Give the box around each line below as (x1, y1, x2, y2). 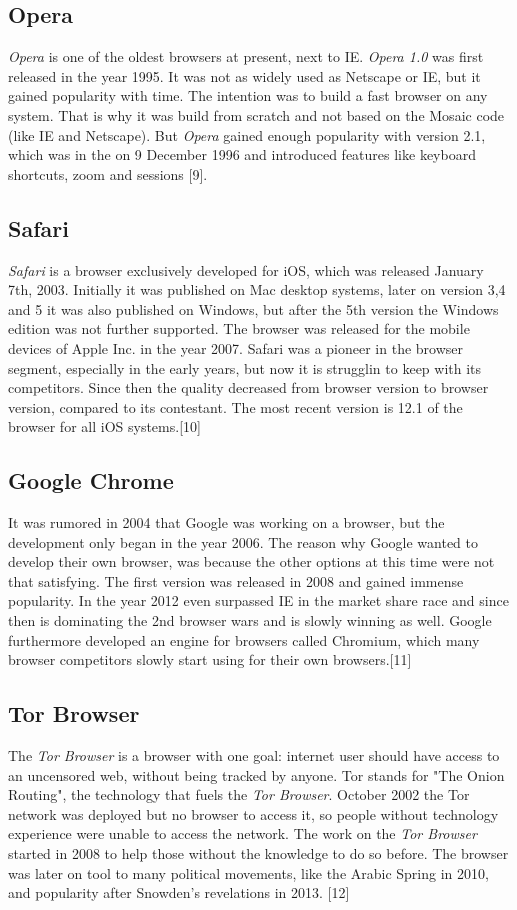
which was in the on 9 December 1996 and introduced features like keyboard (8, 144, 476, 165)
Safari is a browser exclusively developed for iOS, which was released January (8, 259, 484, 280)
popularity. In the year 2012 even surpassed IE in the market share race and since (8, 590, 509, 611)
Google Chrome (8, 465, 174, 496)
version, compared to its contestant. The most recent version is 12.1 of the (8, 396, 463, 417)
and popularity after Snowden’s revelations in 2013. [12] (8, 882, 350, 903)
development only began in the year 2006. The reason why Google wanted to (8, 531, 479, 552)
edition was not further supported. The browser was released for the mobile (8, 318, 470, 339)
